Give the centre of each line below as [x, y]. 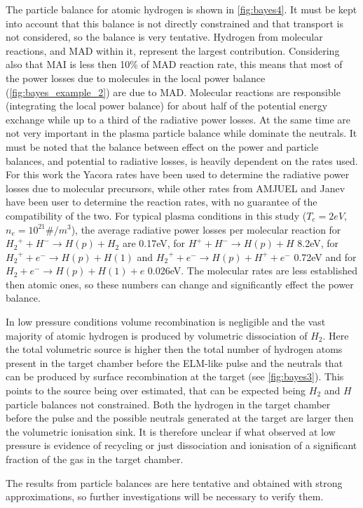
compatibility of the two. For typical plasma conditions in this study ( [156, 215]
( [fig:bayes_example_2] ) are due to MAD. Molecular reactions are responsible [173, 92]
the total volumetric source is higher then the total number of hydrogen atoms [174, 349]
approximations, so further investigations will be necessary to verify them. [165, 496]
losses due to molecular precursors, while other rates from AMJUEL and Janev [176, 188]
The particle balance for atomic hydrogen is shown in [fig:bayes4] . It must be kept [181, 9]
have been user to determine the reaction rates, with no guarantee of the [162, 202]
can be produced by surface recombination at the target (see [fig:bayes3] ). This [175, 376]
